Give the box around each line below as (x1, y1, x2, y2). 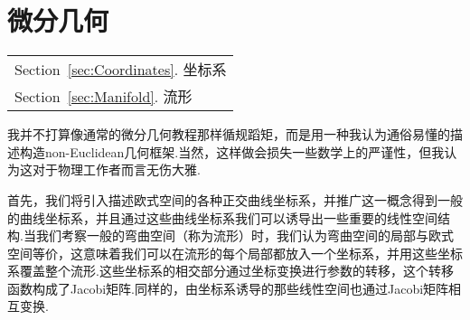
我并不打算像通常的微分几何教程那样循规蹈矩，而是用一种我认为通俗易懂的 (7, 125, 450, 144)
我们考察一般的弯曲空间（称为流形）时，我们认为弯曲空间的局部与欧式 (35, 226, 454, 245)
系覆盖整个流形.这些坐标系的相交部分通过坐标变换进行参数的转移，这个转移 (7, 261, 454, 280)
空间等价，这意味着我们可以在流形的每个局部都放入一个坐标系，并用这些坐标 (7, 243, 463, 262)
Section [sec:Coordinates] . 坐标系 (14, 59, 227, 80)
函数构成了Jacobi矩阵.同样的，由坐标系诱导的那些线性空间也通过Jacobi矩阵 (7, 278, 449, 297)
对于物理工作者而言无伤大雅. (32, 160, 201, 179)
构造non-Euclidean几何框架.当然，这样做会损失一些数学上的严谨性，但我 (19, 142, 445, 161)
